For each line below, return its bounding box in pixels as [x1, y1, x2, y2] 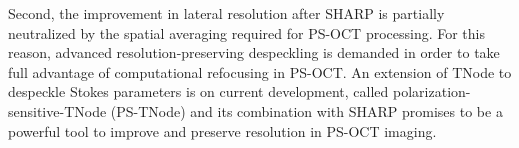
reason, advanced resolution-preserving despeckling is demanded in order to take [8, 42, 500, 63]
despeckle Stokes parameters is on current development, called [8, 81, 389, 102]
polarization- [393, 81, 471, 102]
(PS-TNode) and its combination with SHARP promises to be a [110, 100, 503, 121]
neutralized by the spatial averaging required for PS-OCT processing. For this [8, 22, 486, 43]
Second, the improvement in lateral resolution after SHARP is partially [8, 3, 445, 23]
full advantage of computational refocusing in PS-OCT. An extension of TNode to [8, 61, 512, 82]
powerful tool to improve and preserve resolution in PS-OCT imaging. [8, 120, 437, 141]
